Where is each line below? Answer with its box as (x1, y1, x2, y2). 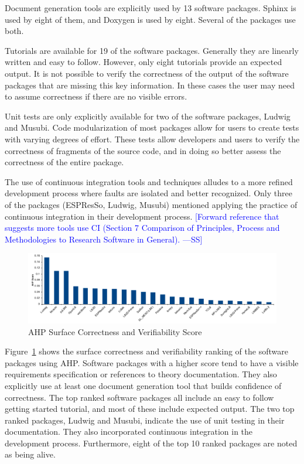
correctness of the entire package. (5, 156, 124, 168)
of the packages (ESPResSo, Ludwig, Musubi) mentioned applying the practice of (5, 198, 298, 210)
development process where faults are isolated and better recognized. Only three (5, 187, 292, 199)
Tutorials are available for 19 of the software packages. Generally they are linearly (5, 44, 299, 56)
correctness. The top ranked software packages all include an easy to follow (5, 391, 274, 403)
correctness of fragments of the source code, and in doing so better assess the (5, 144, 281, 156)
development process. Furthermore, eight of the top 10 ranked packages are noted (5, 436, 298, 449)
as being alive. (5, 448, 56, 460)
